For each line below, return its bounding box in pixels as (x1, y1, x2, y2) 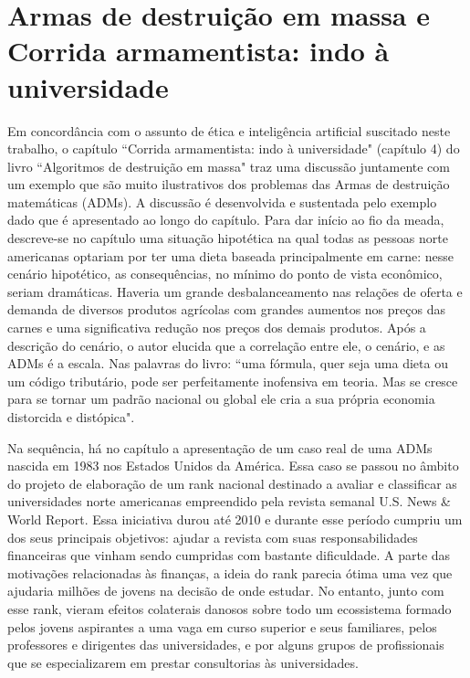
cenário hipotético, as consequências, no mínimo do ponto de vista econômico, (7, 264, 443, 283)
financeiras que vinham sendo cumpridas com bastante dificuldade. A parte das (7, 546, 451, 565)
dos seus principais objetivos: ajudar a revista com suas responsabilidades (7, 527, 418, 546)
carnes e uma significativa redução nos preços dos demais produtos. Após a (7, 318, 426, 337)
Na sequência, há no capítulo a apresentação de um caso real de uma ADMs (7, 438, 433, 457)
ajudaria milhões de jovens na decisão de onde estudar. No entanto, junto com (7, 581, 444, 600)
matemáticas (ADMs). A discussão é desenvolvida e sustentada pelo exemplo (7, 192, 437, 211)
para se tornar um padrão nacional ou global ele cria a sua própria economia (7, 389, 435, 408)
